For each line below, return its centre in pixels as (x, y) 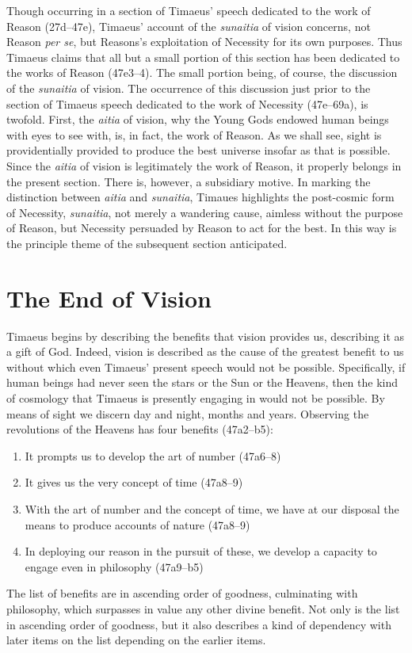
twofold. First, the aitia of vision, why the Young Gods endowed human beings (198, 119)
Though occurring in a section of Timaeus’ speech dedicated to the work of (189, 10)
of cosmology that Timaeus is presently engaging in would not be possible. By (196, 398)
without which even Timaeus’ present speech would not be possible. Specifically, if (206, 367)
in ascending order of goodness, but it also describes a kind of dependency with (199, 624)
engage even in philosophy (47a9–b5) (114, 566)
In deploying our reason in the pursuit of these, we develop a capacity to (201, 551)
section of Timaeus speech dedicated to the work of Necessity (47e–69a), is (187, 103)
